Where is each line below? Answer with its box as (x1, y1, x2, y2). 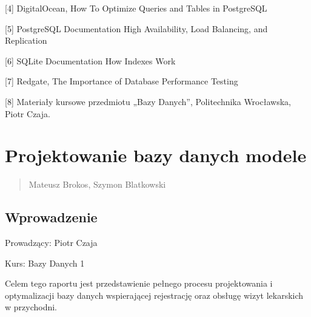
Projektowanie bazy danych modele (5, 143, 307, 168)
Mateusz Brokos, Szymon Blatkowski (28, 178, 166, 191)
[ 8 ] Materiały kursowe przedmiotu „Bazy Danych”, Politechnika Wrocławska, (5, 95, 291, 107)
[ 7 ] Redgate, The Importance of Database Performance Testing (5, 75, 238, 87)
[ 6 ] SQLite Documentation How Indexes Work (5, 54, 176, 67)
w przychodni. (5, 301, 58, 313)
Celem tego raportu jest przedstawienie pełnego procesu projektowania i (5, 277, 273, 290)
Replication (5, 34, 47, 47)
